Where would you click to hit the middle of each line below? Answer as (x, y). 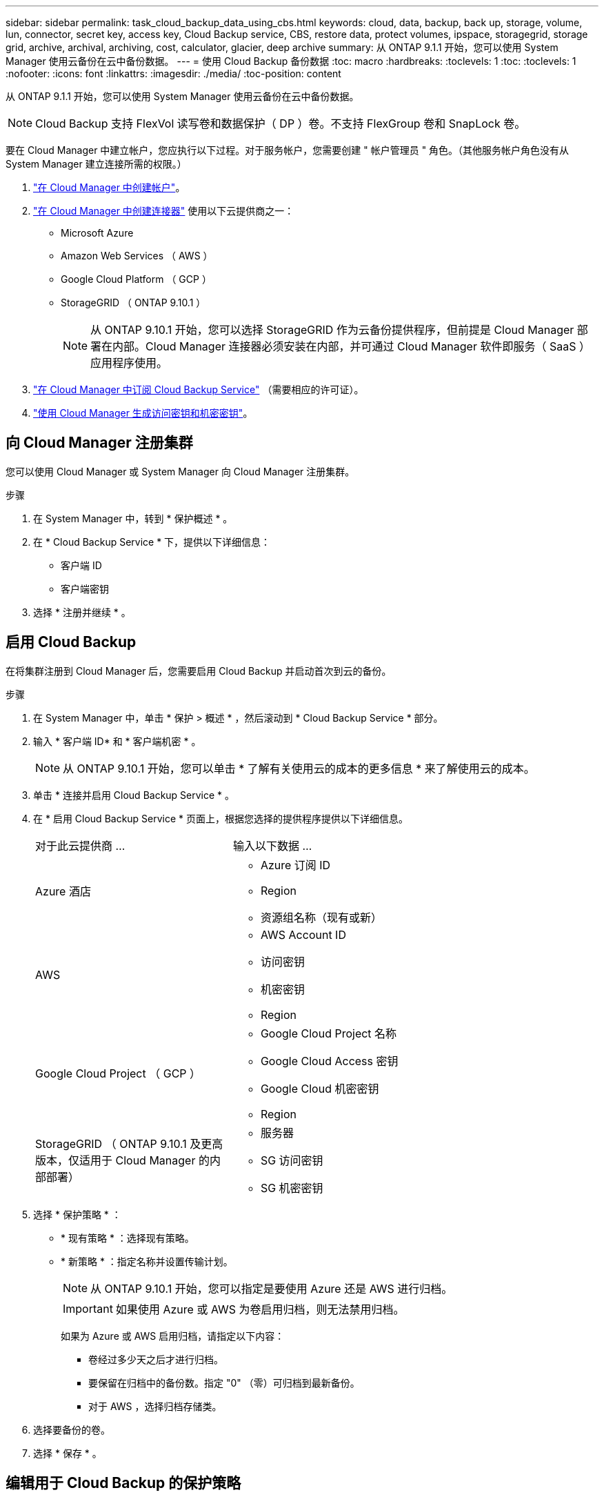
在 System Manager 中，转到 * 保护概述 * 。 (133, 518)
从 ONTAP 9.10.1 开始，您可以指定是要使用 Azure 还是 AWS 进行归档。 (272, 1288)
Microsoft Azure (97, 233)
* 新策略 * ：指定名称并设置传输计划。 (147, 1261)
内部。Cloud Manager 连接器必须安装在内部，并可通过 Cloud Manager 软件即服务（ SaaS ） (351, 346)
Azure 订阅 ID (295, 865)
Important (88, 1308)
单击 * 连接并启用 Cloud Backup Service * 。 (134, 795)
